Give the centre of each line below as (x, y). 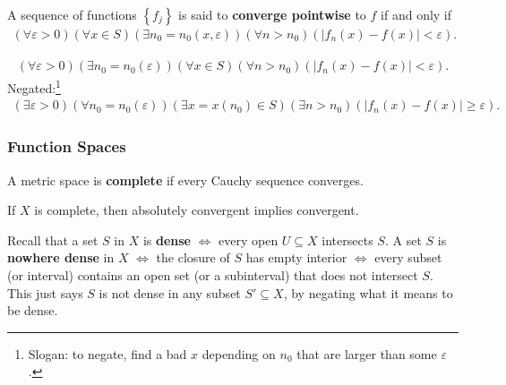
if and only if (416, 14)
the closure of (193, 257)
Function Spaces (67, 146)
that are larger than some (367, 353)
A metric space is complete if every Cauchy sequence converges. (185, 180)
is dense (167, 240)
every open (249, 240)
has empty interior (296, 257)
